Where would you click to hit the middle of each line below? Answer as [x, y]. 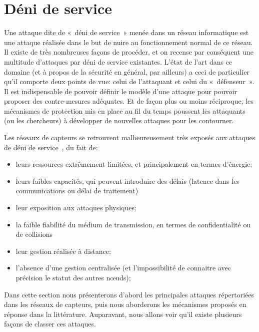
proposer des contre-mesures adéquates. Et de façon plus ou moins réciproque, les [129, 101]
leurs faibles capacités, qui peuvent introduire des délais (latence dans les [127, 181]
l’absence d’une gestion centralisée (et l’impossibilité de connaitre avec [123, 268]
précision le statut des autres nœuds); [73, 277]
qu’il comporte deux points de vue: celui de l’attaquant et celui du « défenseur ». [129, 81]
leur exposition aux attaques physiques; [76, 208]
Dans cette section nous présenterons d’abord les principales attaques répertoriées [129, 294]
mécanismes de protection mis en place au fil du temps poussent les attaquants [125, 110]
